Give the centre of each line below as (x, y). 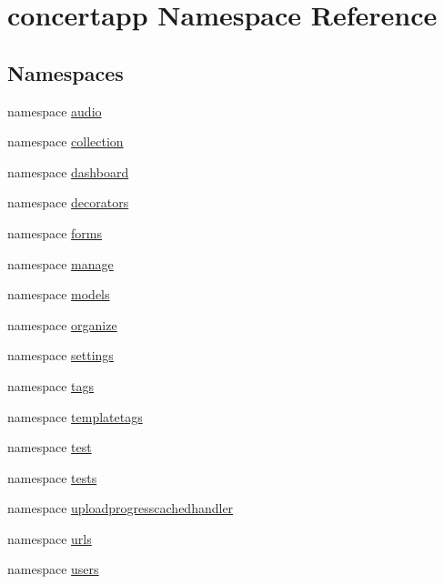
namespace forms (55, 232)
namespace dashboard (68, 171)
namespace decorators (68, 202)
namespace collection (66, 141)
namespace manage (61, 263)
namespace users (53, 569)
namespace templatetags (75, 416)
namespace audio (55, 111)
